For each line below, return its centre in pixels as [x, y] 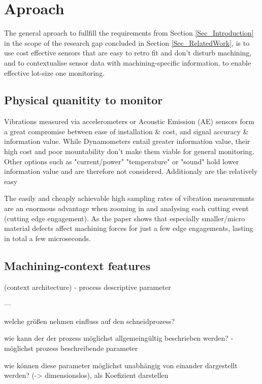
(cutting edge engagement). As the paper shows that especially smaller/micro [125, 218]
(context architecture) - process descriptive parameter [88, 287]
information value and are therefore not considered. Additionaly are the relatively [131, 171]
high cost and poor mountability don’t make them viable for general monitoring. [129, 151]
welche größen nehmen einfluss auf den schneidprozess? [90, 321]
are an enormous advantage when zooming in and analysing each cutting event [126, 208]
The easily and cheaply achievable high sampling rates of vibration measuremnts [129, 198]
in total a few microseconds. [47, 238]
